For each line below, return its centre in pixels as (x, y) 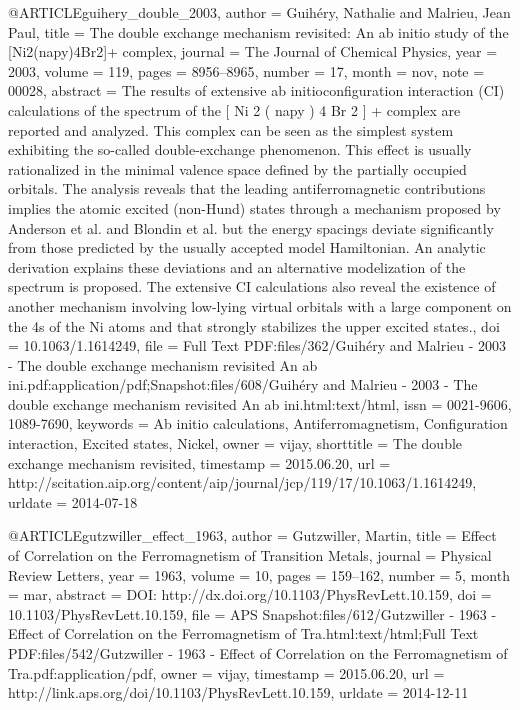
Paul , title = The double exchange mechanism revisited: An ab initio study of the (258, 31)
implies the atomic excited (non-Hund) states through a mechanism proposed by (254, 207)
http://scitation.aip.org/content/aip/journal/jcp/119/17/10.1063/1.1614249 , (242, 482)
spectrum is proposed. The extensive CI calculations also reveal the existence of (252, 286)
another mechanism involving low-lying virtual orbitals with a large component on (260, 305)
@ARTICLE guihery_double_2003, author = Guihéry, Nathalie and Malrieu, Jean (259, 12)
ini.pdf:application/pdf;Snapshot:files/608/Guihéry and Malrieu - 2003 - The (243, 384)
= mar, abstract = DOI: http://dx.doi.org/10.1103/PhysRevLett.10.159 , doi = (250, 594)
